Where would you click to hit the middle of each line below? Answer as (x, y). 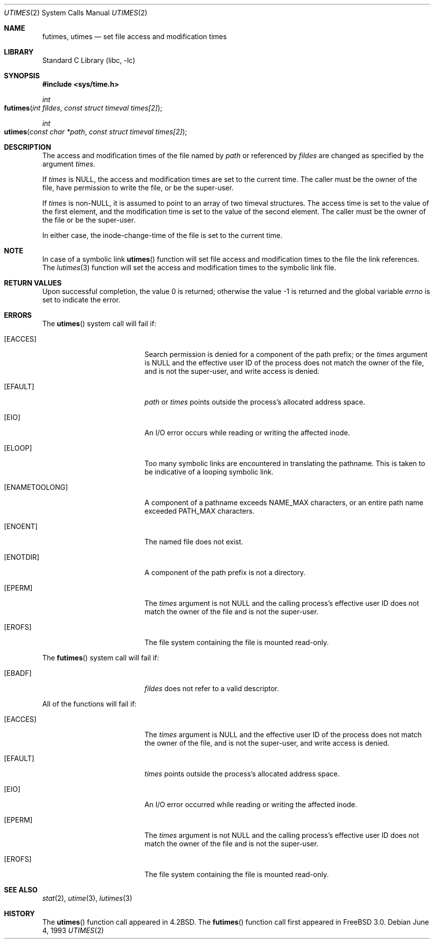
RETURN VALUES (33, 283)
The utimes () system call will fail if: (99, 324)
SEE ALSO (21, 890)
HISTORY (20, 914)
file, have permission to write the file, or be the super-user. (138, 188)
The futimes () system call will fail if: (101, 658)
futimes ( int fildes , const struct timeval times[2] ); (83, 108)
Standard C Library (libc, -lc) (89, 60)
